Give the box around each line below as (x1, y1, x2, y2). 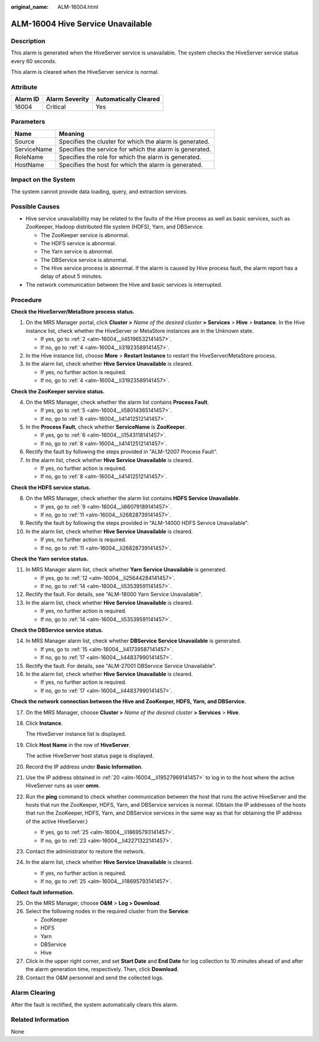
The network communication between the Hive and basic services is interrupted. (25, 281, 223, 288)
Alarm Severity (45, 95, 89, 103)
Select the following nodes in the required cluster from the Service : (25, 908, 190, 915)
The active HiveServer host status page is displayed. (25, 752, 154, 759)
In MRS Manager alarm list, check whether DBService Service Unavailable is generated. (25, 637, 242, 644)
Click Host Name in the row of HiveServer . (25, 741, 131, 748)
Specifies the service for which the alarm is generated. (58, 145, 211, 153)
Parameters (11, 118, 45, 126)
